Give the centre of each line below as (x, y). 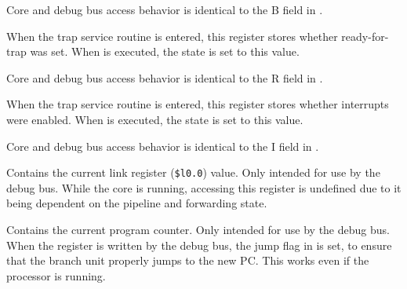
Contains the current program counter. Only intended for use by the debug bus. (198, 229)
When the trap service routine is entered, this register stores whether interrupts (198, 104)
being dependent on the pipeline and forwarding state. (137, 203)
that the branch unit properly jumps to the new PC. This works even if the (188, 260)
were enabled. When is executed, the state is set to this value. (155, 119)
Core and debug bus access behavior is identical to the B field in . (165, 9)
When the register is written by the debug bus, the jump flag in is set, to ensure (199, 245)
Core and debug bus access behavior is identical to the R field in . (165, 77)
